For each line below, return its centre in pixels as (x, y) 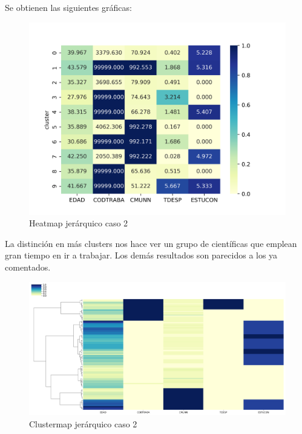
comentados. (28, 267)
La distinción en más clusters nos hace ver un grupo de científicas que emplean (151, 243)
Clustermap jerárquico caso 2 (83, 423)
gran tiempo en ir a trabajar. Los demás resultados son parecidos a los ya (141, 255)
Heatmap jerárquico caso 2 (79, 223)
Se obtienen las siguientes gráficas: (68, 7)
